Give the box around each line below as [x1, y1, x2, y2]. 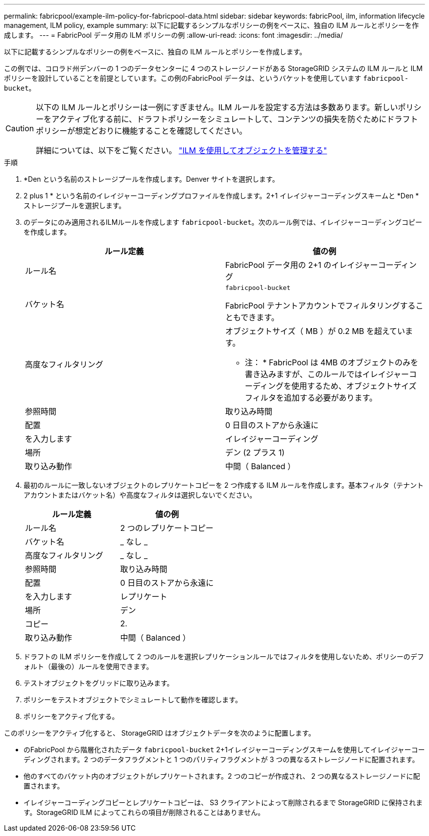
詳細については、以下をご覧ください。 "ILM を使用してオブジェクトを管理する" [36, 145, 327, 155]
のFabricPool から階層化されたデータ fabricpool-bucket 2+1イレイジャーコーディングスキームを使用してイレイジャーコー [24, 745, 425, 754]
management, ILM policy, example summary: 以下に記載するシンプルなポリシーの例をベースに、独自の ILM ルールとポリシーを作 [4, 21, 419, 29]
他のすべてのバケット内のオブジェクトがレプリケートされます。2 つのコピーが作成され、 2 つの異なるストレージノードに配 [24, 772, 420, 780]
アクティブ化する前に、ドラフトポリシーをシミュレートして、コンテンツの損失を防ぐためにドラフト [51, 114, 418, 124]
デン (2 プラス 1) [225, 448, 285, 457]
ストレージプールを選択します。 [24, 201, 126, 210]
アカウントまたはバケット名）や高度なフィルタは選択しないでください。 [24, 491, 257, 499]
